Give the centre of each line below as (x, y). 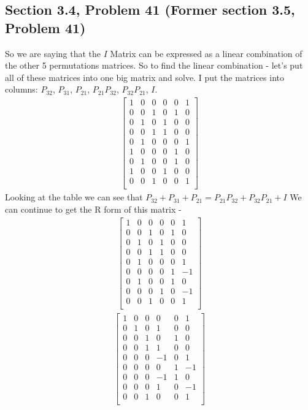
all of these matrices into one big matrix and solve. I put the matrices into (144, 77)
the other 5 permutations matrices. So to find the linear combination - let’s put (154, 65)
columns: (21, 89)
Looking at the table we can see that (74, 197)
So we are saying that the (53, 53)
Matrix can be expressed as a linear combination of (206, 53)
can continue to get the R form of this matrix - (93, 209)
